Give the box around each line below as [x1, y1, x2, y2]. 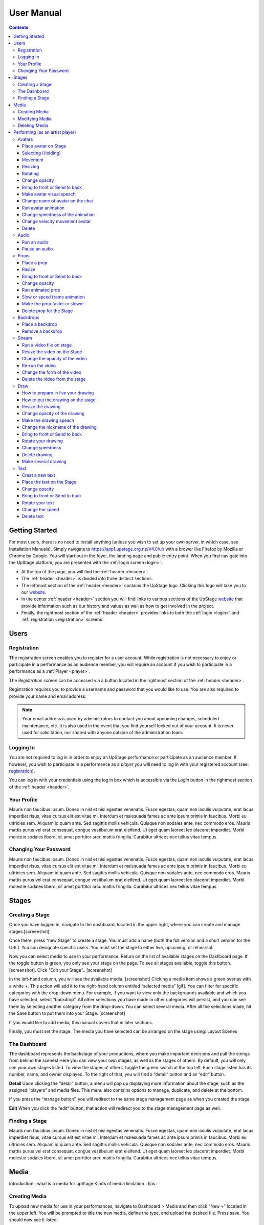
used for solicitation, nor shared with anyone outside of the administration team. [22, 730, 183, 735]
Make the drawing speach [22, 417, 74, 423]
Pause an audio [22, 246, 53, 252]
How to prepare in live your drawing [22, 390, 94, 396]
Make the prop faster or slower [22, 301, 84, 307]
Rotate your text [22, 500, 54, 506]
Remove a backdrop [22, 328, 63, 334]
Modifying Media [18, 116, 52, 122]
